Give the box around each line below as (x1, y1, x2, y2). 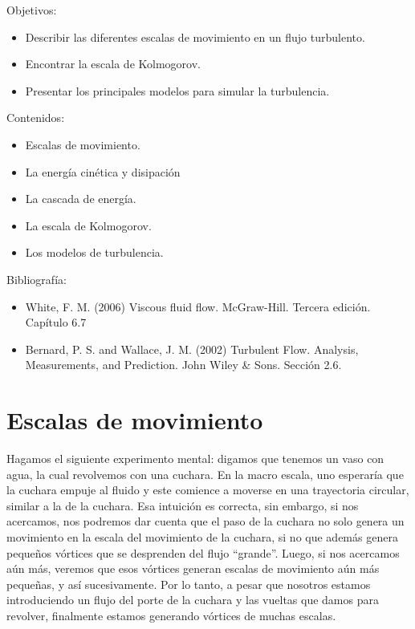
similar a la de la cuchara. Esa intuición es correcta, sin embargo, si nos (6, 497, 359, 513)
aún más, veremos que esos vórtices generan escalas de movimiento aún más (6, 560, 380, 577)
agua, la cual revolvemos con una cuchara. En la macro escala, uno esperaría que (6, 465, 404, 482)
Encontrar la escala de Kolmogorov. (25, 55, 201, 72)
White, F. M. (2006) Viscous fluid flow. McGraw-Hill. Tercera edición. (25, 298, 371, 314)
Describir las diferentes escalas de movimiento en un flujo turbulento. (25, 28, 365, 45)
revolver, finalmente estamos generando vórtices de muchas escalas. (6, 607, 336, 623)
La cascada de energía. (25, 190, 136, 207)
